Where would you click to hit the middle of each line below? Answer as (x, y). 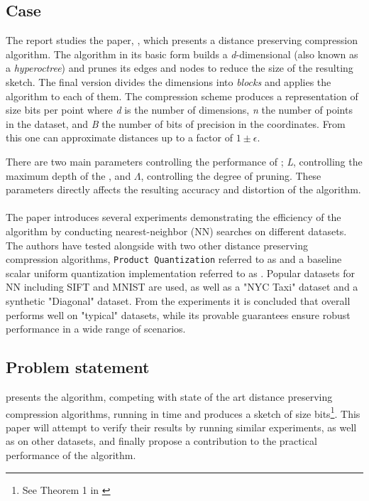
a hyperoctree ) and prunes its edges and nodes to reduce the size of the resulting (180, 68)
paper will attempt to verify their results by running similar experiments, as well (181, 427)
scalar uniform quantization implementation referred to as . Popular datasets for (180, 273)
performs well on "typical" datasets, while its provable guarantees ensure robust (178, 314)
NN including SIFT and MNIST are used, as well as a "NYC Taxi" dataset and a (182, 287)
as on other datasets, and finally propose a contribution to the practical (161, 441)
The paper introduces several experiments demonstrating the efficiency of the (174, 217)
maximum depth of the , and (68, 175)
